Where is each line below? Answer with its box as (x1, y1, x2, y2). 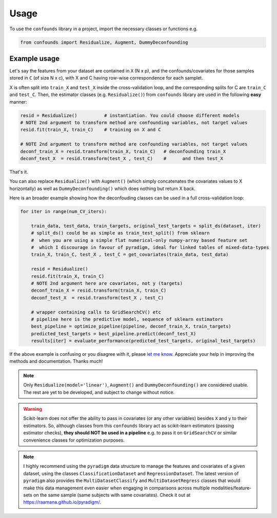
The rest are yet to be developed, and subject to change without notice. (23, 389, 175, 395)
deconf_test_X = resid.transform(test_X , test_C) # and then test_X (20, 156, 223, 161)
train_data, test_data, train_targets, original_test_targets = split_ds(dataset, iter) (31, 223, 261, 228)
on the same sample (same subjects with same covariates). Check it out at (33, 492, 191, 498)
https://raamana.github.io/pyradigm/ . (23, 499, 102, 505)
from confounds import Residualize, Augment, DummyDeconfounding (20, 39, 188, 45)
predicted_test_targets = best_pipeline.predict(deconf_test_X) (31, 331, 196, 336)
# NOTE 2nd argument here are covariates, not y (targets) (31, 280, 183, 286)
